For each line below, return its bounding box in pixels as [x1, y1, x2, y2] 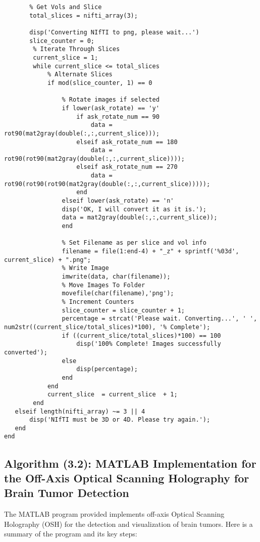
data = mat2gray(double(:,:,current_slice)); [62, 214, 218, 221]
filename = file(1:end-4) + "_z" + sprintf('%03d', [62, 248, 239, 255]
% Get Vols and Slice [29, 4, 102, 11]
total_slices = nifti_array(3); [29, 12, 138, 19]
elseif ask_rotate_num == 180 [76, 138, 178, 146]
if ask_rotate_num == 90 [76, 113, 160, 120]
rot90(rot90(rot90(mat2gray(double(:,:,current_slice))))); [4, 180, 211, 188]
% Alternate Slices [47, 71, 113, 78]
